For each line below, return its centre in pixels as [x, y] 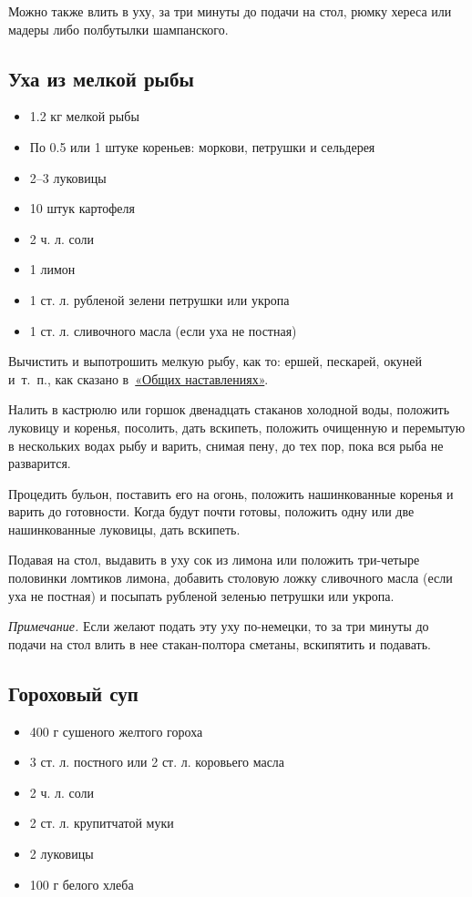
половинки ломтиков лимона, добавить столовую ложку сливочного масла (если [231, 578]
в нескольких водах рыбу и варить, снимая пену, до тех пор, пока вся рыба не [226, 445]
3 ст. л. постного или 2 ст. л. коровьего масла [157, 762]
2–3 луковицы [68, 177]
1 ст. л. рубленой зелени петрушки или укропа [159, 299]
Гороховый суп [73, 693]
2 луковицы [62, 854]
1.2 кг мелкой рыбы [84, 116]
